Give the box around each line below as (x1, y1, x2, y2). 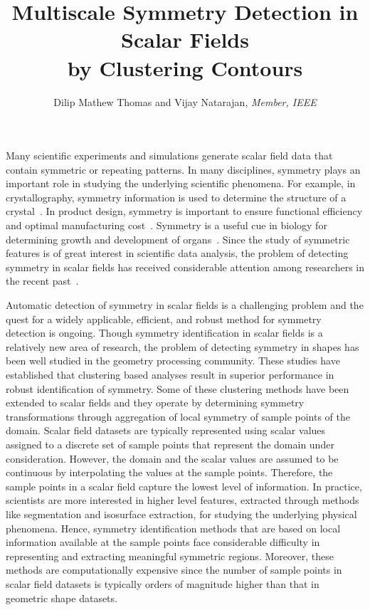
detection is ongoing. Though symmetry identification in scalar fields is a (6, 325, 323, 340)
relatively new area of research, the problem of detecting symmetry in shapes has (6, 339, 359, 354)
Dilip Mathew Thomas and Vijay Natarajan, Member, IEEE (53, 94, 317, 109)
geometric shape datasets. (6, 590, 117, 605)
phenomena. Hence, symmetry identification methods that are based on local (6, 520, 341, 535)
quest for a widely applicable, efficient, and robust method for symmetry (6, 311, 322, 326)
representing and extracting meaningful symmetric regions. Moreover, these (6, 548, 334, 563)
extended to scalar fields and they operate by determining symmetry (6, 395, 305, 410)
